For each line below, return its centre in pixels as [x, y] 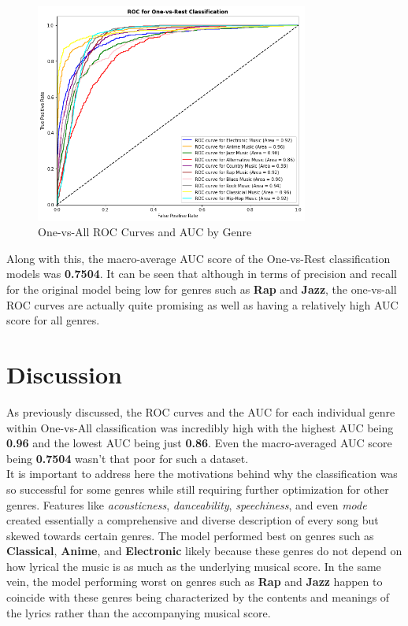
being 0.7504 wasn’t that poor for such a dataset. [128, 458]
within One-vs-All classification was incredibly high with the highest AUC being [200, 427]
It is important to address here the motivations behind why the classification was [202, 474]
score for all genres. [53, 320]
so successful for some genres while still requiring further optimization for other [198, 489]
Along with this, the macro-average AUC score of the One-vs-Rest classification [198, 258]
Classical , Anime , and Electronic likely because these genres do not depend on [204, 551]
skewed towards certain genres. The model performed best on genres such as [190, 535]
